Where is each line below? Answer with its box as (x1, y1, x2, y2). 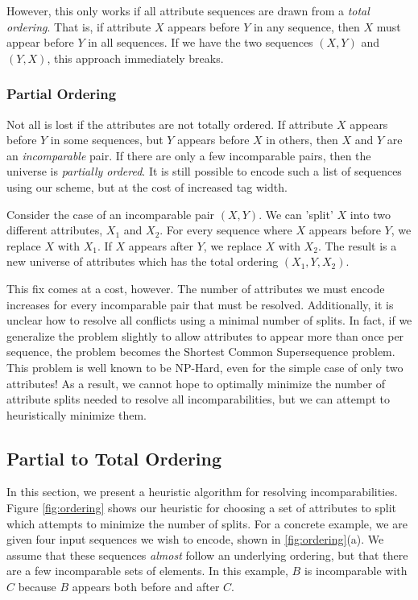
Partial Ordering (6, 84, 117, 104)
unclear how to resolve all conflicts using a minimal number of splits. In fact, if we (6, 312, 412, 329)
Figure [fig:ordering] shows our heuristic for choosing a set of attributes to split (6, 499, 397, 516)
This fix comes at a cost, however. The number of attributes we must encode (6, 279, 385, 296)
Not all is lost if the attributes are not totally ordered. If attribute (6, 115, 333, 132)
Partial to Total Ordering (6, 445, 222, 470)
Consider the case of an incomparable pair (6, 205, 215, 222)
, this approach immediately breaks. (47, 49, 224, 66)
